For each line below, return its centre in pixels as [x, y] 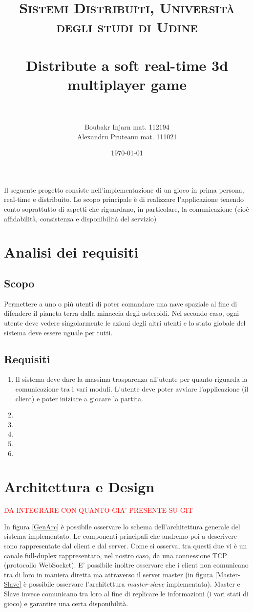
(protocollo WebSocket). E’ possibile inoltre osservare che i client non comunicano [126, 565]
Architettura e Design [79, 487]
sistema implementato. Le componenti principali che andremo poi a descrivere [120, 536]
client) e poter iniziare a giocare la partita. [79, 398]
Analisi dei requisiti [71, 252]
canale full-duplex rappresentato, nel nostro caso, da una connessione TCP [116, 555]
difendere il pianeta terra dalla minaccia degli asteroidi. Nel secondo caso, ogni [122, 313]
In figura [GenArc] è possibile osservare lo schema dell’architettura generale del [122, 526]
